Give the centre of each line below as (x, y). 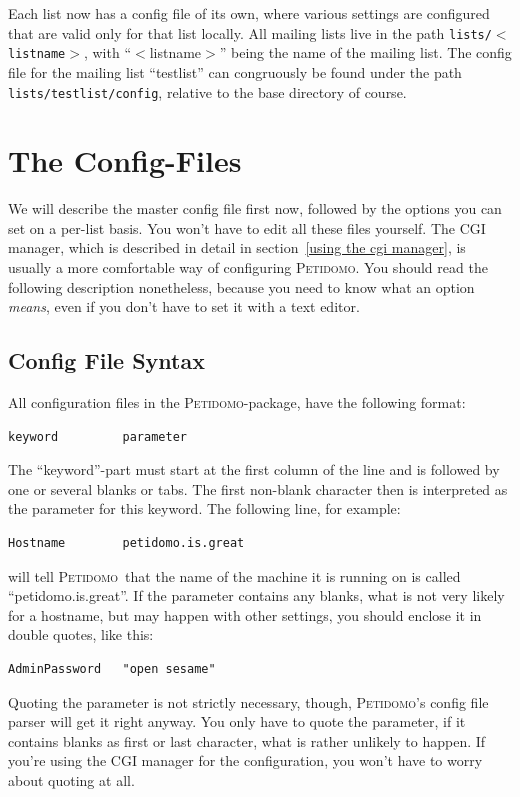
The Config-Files (125, 160)
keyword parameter (97, 436)
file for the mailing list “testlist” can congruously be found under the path (235, 71)
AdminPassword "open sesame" (112, 668)
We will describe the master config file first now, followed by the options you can (255, 208)
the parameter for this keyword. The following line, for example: (204, 508)
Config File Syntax (106, 360)
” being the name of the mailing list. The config (365, 52)
